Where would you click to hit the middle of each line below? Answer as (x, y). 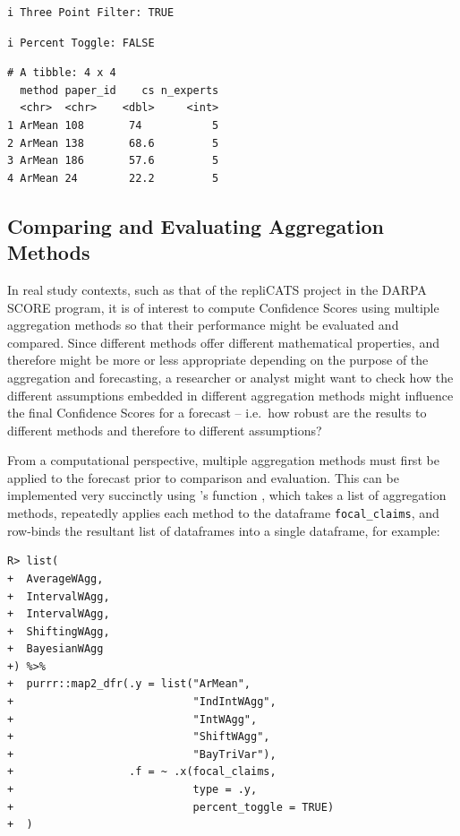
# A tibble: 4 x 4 (62, 73)
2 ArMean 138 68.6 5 (113, 143)
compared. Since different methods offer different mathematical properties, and (223, 342)
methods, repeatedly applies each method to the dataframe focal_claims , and (223, 513)
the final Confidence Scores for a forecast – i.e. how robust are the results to (217, 413)
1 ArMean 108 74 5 (113, 125)
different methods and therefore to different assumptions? (165, 430)
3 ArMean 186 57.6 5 (113, 161)
